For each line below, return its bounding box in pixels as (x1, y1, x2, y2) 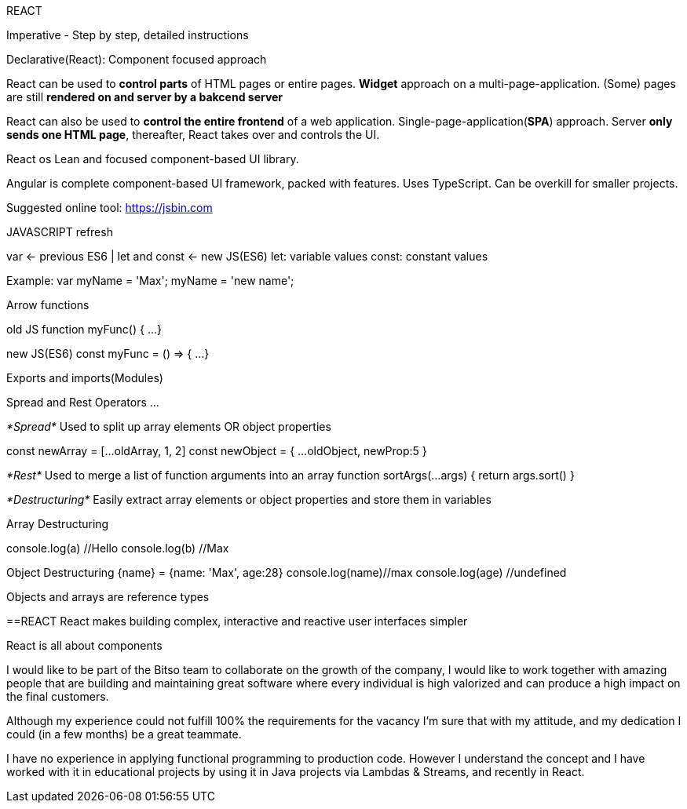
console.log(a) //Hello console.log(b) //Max (6, 541, 229, 555)
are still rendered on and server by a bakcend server (6, 90, 283, 104)
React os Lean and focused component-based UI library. (6, 152, 299, 166)
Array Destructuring (6, 517, 109, 530)
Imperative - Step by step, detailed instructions (6, 28, 249, 42)
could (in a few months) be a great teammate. (6, 727, 242, 741)
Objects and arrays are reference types (6, 590, 210, 603)
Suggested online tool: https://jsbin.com (6, 201, 213, 214)
